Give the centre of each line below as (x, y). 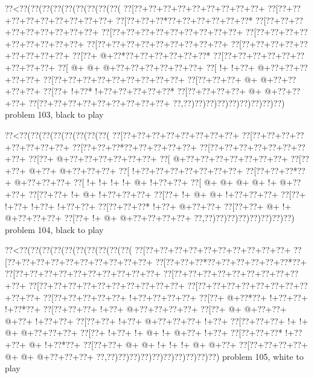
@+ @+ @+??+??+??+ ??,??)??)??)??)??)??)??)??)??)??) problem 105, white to (154, 356)
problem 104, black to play (54, 229)
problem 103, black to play (54, 114)
